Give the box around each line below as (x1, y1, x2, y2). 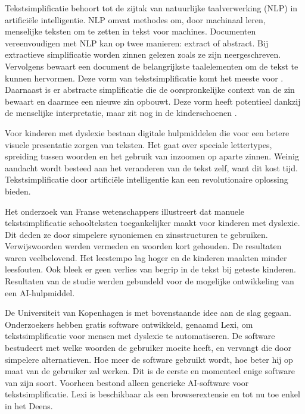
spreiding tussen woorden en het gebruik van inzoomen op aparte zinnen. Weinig (5, 150, 299, 162)
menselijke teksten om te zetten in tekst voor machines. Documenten (5, 25, 256, 37)
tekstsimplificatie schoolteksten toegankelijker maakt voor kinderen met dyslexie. (5, 217, 300, 229)
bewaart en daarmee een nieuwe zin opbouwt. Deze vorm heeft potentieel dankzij (5, 95, 301, 107)
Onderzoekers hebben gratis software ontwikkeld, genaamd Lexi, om (5, 318, 253, 330)
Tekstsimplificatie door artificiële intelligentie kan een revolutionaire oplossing (5, 173, 288, 186)
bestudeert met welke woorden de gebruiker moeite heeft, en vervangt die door (5, 341, 291, 354)
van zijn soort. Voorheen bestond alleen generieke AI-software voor (5, 376, 249, 388)
